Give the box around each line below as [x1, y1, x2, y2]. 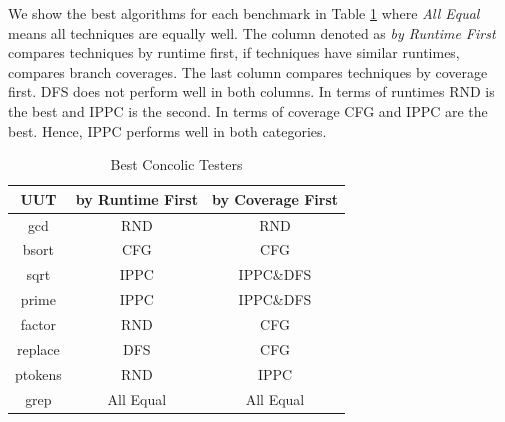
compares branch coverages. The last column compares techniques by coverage [8, 61, 488, 82]
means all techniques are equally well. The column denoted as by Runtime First [8, 22, 496, 43]
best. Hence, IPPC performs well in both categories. [8, 120, 327, 141]
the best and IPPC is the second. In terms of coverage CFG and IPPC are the [8, 100, 488, 121]
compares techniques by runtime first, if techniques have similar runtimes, [8, 42, 460, 63]
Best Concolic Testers [110, 154, 243, 175]
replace [16, 338, 60, 359]
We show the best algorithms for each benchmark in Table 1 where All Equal [8, 3, 480, 23]
